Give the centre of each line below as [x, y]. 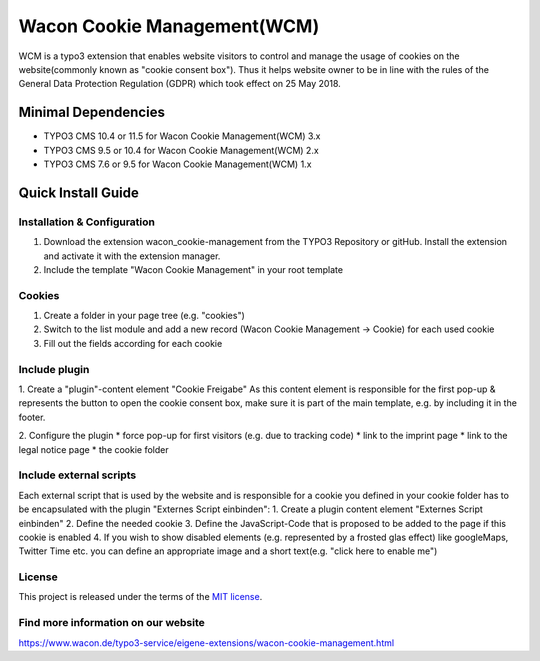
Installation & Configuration [86, 222]
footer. [32, 417]
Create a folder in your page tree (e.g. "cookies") [144, 316]
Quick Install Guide [78, 192]
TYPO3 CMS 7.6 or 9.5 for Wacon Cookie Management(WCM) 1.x [177, 164]
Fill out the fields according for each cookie [133, 343]
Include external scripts [77, 475]
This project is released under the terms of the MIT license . [140, 597]
